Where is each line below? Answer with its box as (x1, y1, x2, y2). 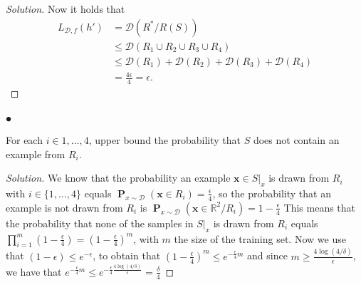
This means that (283, 199, 356, 214)
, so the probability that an (212, 185, 331, 200)
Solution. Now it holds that (6, 1, 125, 16)
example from (6, 146, 66, 161)
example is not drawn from (6, 199, 123, 214)
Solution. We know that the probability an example (6, 170, 231, 185)
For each (6, 132, 43, 147)
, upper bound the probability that (88, 132, 241, 147)
